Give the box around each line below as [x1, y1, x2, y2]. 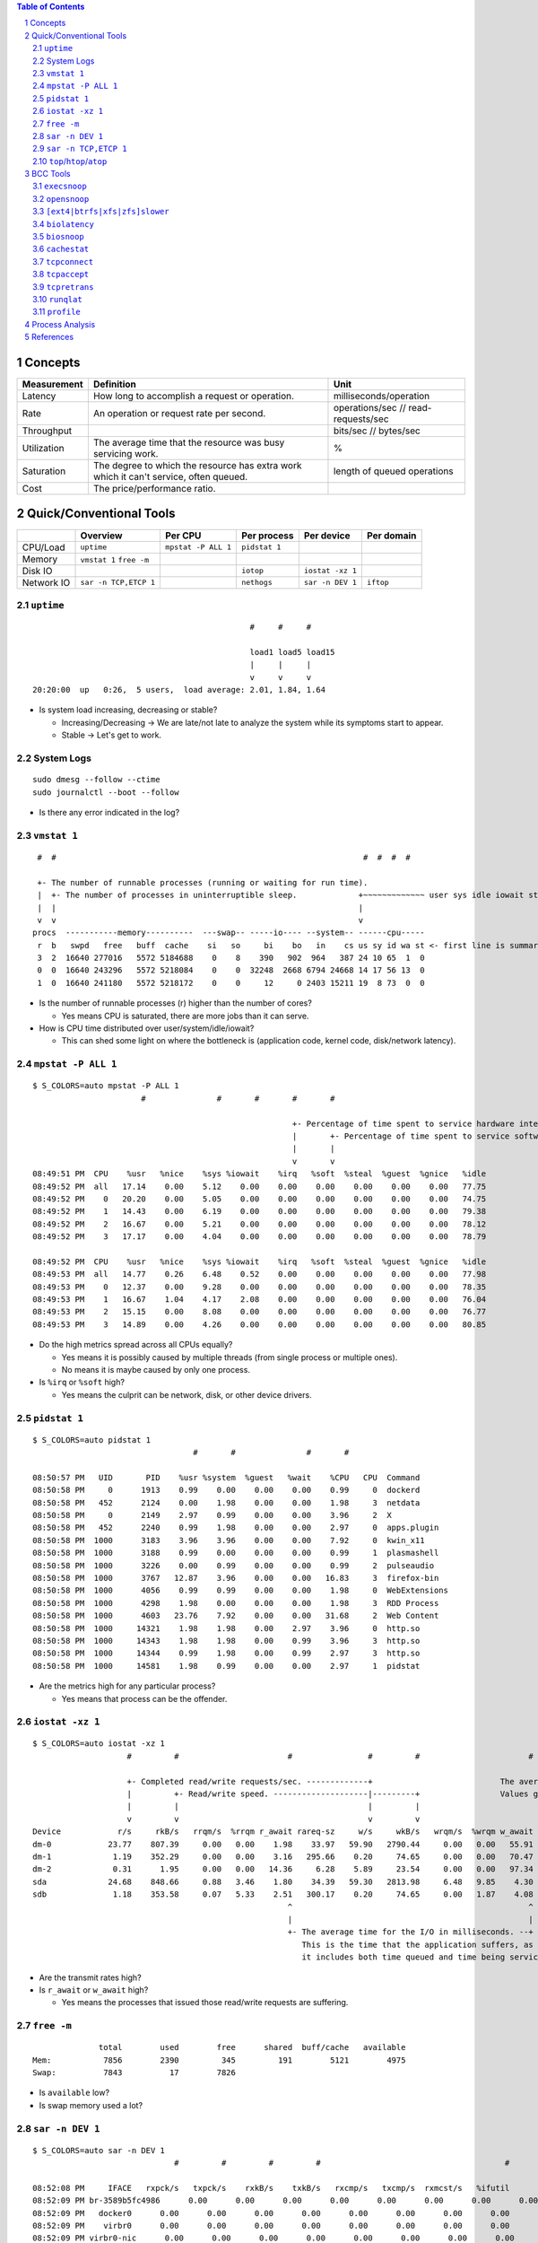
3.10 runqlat [32, 293, 82, 304]
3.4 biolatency [32, 218, 94, 229]
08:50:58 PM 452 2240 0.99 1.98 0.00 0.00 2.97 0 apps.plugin [32, 1523, 439, 1533]
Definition [92, 378, 136, 390]
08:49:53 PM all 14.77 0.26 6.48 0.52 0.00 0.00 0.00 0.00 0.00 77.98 [32, 1270, 487, 1279]
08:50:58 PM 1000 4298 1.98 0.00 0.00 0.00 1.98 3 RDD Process [32, 1598, 439, 1608]
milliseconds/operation [333, 390, 430, 403]
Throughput [22, 424, 73, 437]
